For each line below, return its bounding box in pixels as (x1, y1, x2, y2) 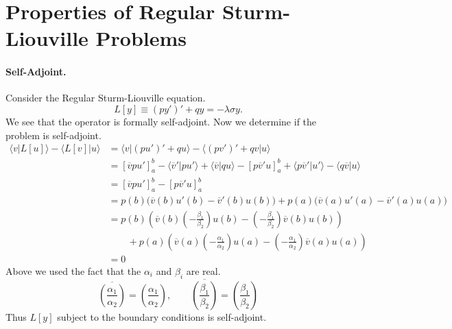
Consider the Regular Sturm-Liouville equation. (5, 90, 206, 105)
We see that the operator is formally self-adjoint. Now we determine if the (5, 114, 317, 128)
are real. (186, 263, 221, 278)
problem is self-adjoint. (5, 127, 102, 142)
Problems (95, 24, 187, 52)
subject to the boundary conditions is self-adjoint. (57, 309, 267, 324)
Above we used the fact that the (5, 263, 141, 278)
